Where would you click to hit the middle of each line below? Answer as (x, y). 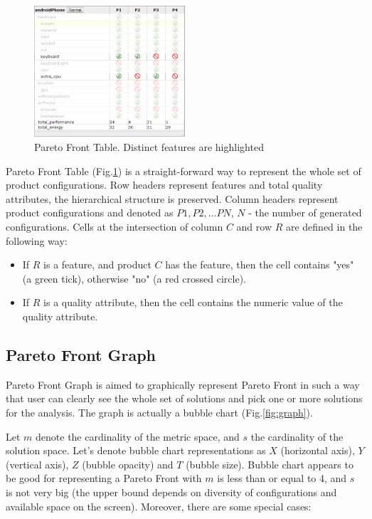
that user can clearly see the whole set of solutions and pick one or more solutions (184, 398)
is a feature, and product (97, 264)
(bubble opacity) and (128, 464)
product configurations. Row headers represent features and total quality (164, 185)
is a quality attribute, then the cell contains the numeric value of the (193, 302)
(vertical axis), (37, 464)
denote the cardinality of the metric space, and (138, 436)
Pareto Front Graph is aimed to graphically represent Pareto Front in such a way (183, 384)
